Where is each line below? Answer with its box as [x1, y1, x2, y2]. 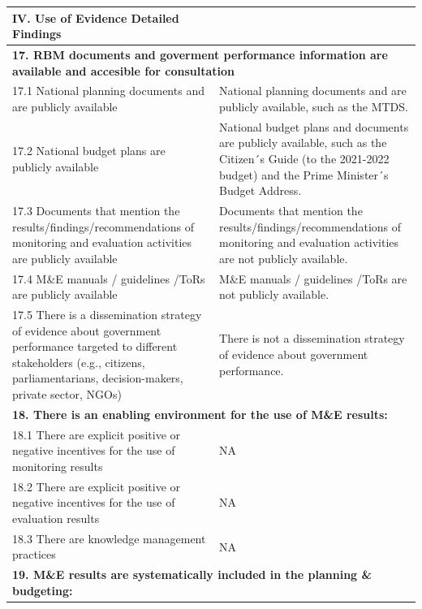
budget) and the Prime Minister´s [219, 166, 389, 183]
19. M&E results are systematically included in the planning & [12, 566, 372, 583]
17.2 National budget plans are [12, 142, 166, 159]
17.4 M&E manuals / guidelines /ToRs [12, 270, 205, 287]
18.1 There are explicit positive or [12, 425, 181, 443]
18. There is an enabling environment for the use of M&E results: [12, 405, 388, 422]
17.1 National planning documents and [12, 82, 205, 99]
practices [12, 546, 56, 563]
